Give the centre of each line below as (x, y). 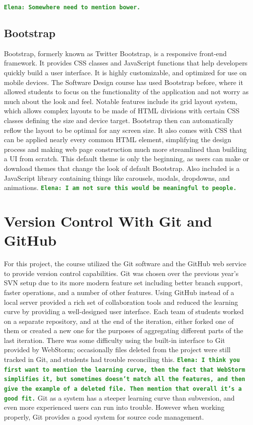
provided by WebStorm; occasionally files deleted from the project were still (117, 350)
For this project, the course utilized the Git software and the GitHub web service (125, 264)
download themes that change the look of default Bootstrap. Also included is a (122, 168)
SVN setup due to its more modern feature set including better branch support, (123, 283)
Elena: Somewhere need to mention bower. (72, 7)
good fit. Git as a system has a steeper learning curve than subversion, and (119, 397)
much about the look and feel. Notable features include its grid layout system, (121, 101)
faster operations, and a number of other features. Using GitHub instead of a (119, 292)
